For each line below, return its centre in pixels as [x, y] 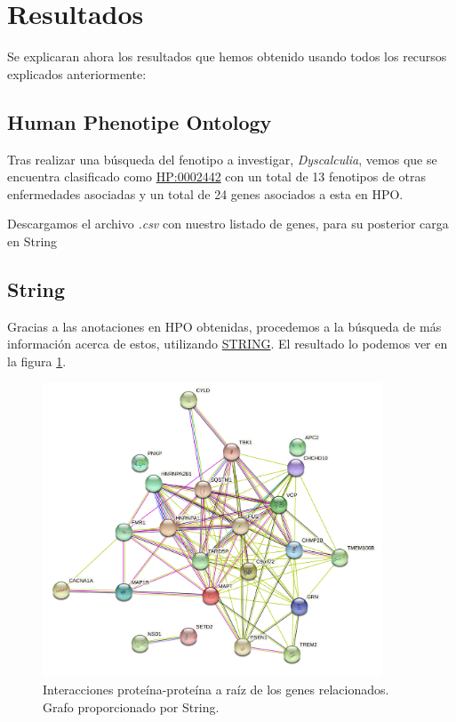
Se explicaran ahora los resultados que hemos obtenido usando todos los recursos [227, 56]
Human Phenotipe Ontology [140, 121]
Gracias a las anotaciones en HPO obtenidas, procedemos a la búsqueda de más [224, 326]
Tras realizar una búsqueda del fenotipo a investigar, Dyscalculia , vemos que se [222, 159]
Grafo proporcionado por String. [131, 706]
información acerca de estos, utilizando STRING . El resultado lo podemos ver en [228, 344]
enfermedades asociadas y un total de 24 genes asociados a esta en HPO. [205, 193]
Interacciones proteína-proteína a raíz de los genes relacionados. [216, 689]
